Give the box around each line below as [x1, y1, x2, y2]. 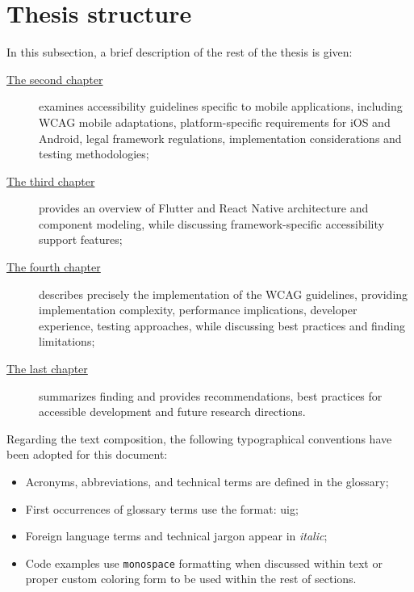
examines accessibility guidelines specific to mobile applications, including [39, 98, 403, 115]
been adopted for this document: [6, 446, 168, 463]
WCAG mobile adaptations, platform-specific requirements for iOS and [39, 113, 391, 130]
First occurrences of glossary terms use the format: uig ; [25, 500, 299, 517]
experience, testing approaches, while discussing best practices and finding [39, 317, 406, 334]
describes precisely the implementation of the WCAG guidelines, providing [39, 285, 408, 302]
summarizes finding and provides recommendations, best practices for [39, 387, 383, 404]
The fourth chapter [6, 258, 101, 275]
